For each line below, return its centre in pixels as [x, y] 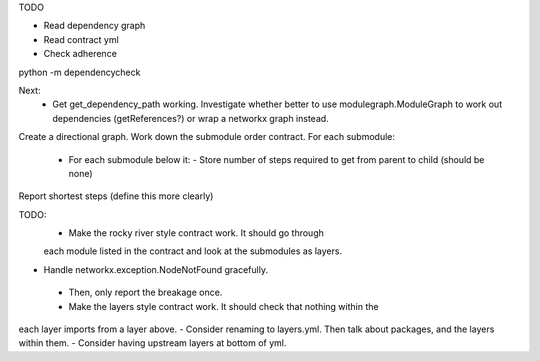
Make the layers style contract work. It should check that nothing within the [223, 306]
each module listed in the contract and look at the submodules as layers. [193, 251]
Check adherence [80, 54]
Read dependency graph [94, 26]
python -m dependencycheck [79, 72]
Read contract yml [81, 39]
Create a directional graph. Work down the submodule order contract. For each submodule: [206, 137]
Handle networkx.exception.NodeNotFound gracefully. [156, 269]
